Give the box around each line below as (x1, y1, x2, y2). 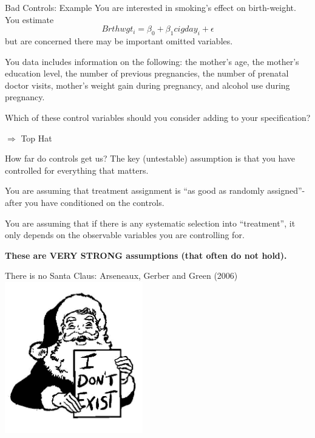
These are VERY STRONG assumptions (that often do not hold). (5, 248, 287, 261)
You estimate (5, 13, 54, 26)
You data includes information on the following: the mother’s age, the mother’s (5, 55, 299, 67)
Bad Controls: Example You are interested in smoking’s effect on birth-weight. (5, 1, 296, 13)
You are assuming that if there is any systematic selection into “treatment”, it (5, 216, 296, 229)
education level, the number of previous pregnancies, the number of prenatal (5, 67, 289, 80)
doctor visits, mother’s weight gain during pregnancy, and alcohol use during (5, 78, 290, 91)
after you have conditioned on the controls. (5, 196, 164, 208)
